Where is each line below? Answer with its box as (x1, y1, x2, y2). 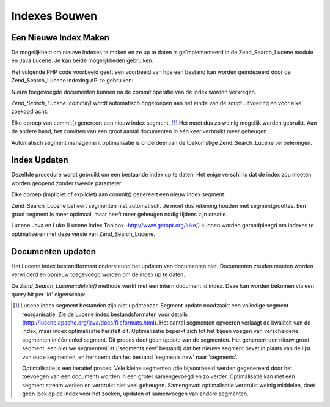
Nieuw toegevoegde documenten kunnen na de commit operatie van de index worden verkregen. (11, 88, 257, 95)
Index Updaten (11, 155, 68, 165)
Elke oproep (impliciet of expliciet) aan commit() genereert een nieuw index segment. (11, 191, 226, 198)
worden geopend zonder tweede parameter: (11, 179, 123, 186)
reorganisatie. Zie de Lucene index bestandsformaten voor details (22, 310, 188, 318)
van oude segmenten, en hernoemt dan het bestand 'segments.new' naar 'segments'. (22, 353, 238, 361)
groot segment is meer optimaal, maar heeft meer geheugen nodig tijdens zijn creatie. (11, 211, 228, 218)
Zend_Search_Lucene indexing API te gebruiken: (11, 77, 134, 84)
